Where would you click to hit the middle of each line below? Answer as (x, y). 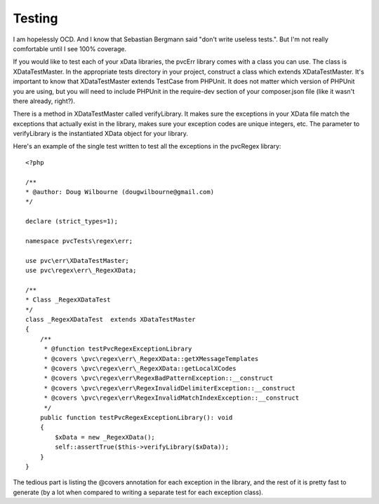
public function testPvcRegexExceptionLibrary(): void (136, 417)
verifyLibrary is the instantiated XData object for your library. (101, 134)
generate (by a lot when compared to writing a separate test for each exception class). (138, 492)
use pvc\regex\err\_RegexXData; (81, 271)
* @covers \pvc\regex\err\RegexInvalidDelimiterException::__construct (170, 388)
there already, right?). (44, 101)
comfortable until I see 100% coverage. (69, 48)
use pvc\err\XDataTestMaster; (78, 260)
